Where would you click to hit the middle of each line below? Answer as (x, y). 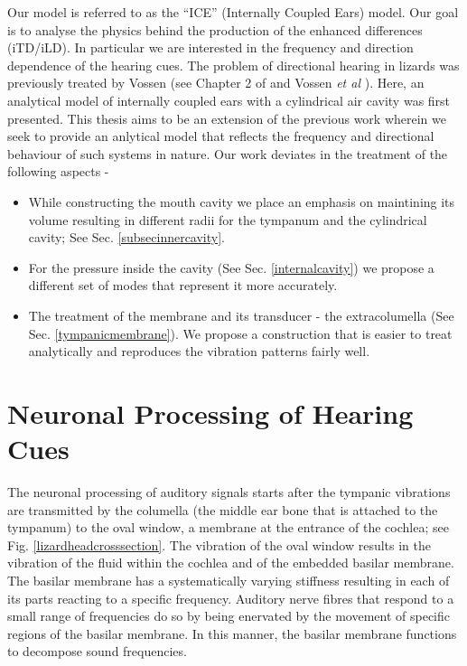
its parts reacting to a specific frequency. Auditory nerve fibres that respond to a (231, 598)
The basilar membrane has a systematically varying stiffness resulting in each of (229, 580)
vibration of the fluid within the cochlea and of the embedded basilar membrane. (231, 563)
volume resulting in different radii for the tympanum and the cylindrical (228, 219)
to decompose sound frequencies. (97, 651)
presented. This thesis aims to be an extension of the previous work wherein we (227, 118)
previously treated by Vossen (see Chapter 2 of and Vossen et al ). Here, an (216, 83)
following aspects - (58, 171)
